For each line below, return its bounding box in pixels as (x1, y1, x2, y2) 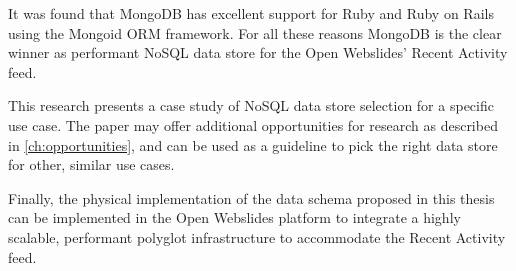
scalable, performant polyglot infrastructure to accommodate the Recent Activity (8, 226, 506, 247)
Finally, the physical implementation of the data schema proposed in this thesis (8, 187, 495, 208)
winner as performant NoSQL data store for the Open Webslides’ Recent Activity (8, 42, 508, 63)
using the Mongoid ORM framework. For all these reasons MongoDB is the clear (8, 22, 502, 43)
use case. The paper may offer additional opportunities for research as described (8, 114, 498, 135)
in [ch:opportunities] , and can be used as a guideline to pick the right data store (8, 134, 498, 155)
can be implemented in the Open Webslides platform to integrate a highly (8, 207, 461, 228)
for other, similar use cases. (8, 154, 175, 175)
